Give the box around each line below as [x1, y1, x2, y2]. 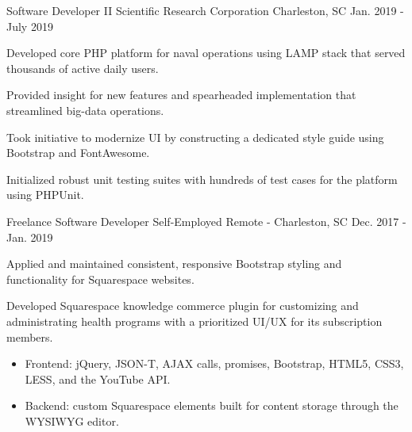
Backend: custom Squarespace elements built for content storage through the [25, 397, 399, 414]
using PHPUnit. [6, 186, 84, 203]
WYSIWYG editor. [25, 412, 119, 429]
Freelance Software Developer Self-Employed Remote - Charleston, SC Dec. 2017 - [6, 212, 406, 229]
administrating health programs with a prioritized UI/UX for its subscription [6, 312, 383, 329]
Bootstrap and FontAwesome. [6, 144, 150, 161]
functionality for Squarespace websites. [6, 270, 194, 287]
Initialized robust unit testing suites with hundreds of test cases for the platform [6, 170, 398, 187]
